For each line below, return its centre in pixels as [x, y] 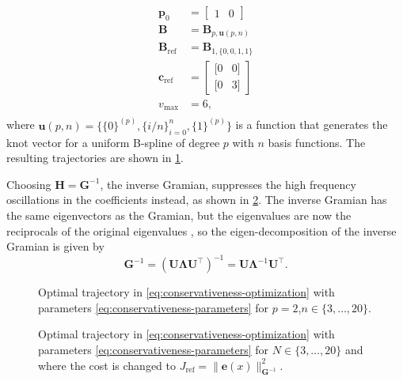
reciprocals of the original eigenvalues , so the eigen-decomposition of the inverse [201, 230]
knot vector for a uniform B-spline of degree [113, 142]
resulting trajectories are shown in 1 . [95, 158]
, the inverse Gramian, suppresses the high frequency [228, 184]
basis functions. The [317, 142]
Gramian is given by [55, 246]
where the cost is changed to [107, 365]
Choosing [29, 184]
